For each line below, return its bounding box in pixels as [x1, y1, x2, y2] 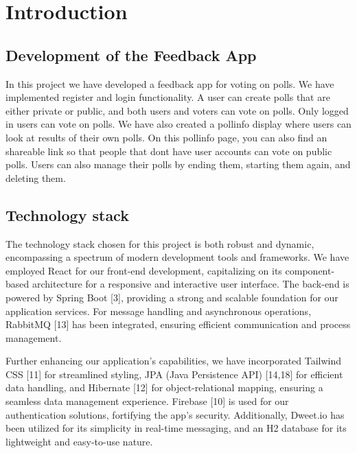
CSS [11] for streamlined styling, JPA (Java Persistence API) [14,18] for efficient [5, 367, 343, 381]
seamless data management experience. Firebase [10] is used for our [5, 394, 289, 408]
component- [285, 263, 335, 277]
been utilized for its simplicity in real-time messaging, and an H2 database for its [5, 421, 347, 435]
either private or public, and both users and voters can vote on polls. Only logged [5, 103, 349, 117]
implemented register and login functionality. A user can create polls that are [5, 90, 330, 104]
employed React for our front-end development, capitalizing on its [5, 263, 282, 277]
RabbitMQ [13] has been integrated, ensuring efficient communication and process [5, 317, 351, 332]
